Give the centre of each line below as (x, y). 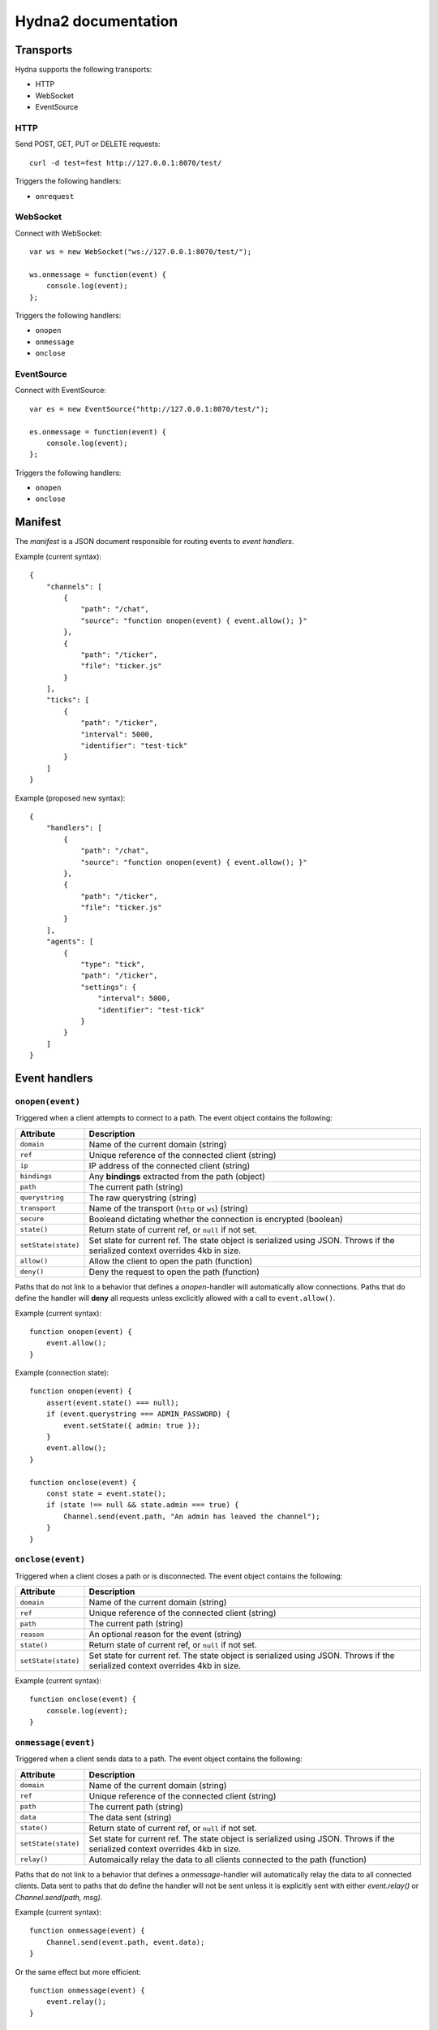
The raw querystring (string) (143, 1198)
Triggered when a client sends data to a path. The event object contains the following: (159, 1759)
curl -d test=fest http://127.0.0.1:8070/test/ (126, 163)
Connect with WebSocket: (58, 233)
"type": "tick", (113, 965)
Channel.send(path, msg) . (59, 1897)
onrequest (55, 196)
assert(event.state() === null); (113, 1402)
